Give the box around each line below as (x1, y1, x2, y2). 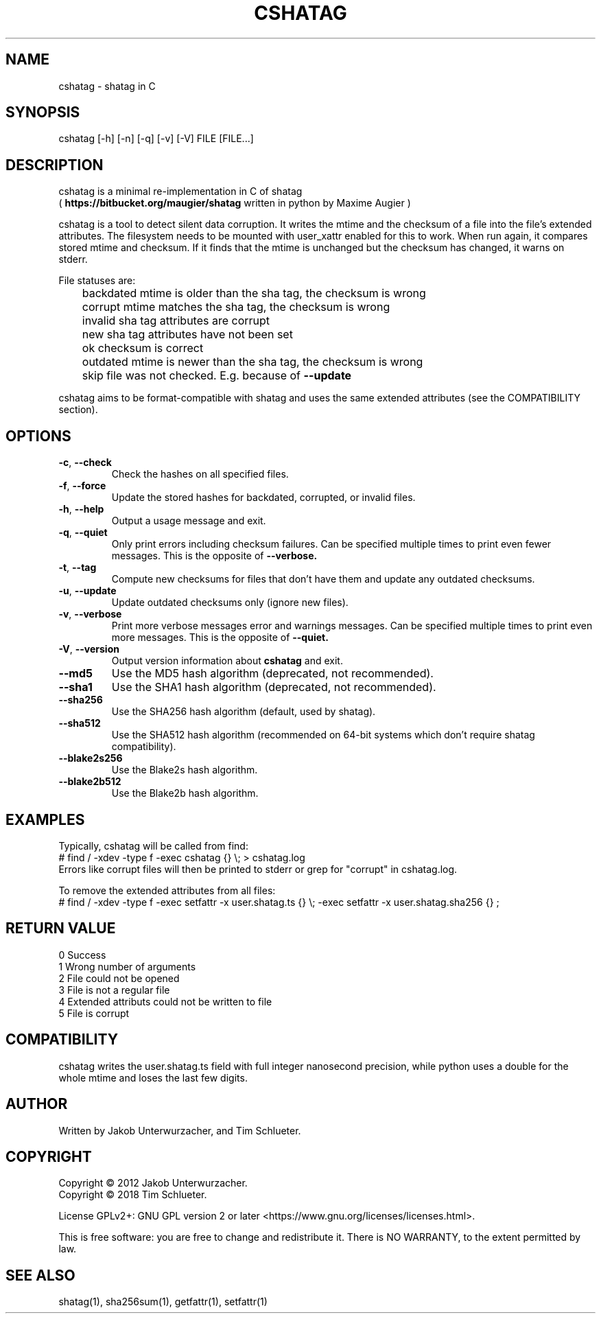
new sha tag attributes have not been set (82, 327, 293, 342)
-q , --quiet (58, 526, 108, 539)
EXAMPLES (5, 810, 85, 828)
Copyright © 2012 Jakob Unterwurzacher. (58, 1177, 248, 1189)
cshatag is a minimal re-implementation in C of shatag (58, 185, 303, 198)
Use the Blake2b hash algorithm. (111, 787, 259, 799)
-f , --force (58, 480, 106, 492)
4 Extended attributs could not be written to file (58, 995, 272, 1007)
